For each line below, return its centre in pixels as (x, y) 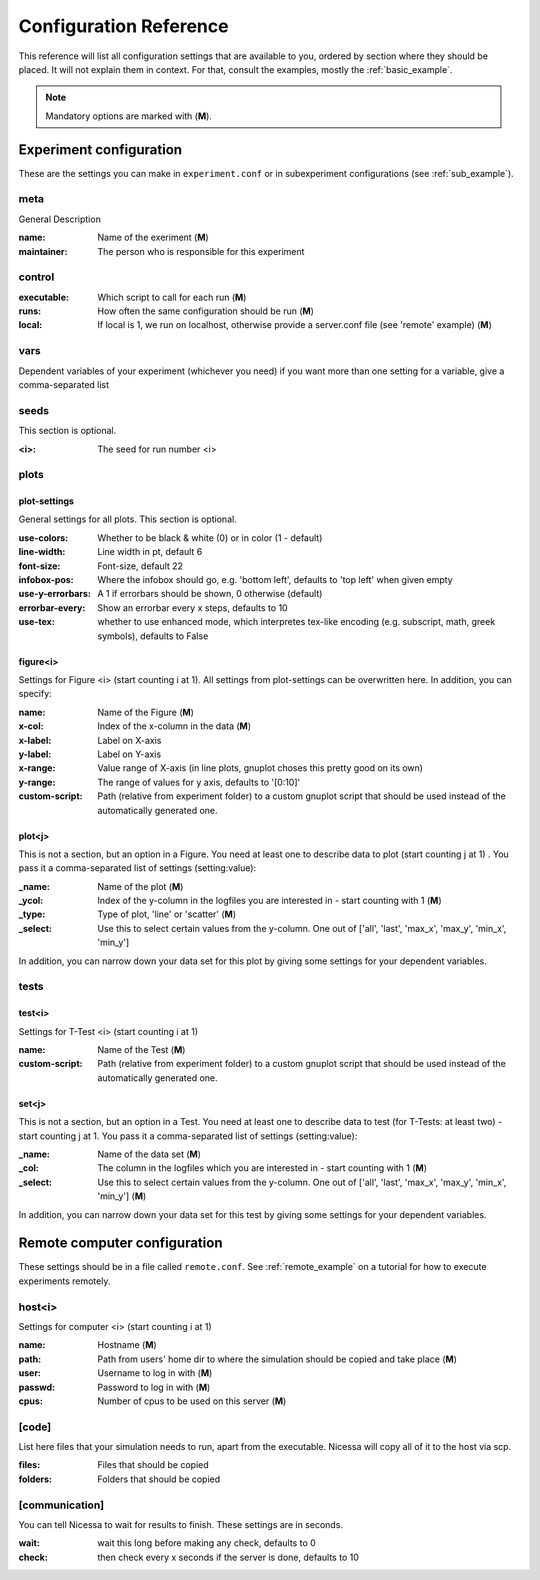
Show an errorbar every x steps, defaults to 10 (193, 607)
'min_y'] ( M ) (122, 1196)
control (36, 277)
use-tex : (36, 622)
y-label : (35, 754)
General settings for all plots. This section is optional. (127, 519)
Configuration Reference (123, 26)
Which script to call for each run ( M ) (172, 297)
